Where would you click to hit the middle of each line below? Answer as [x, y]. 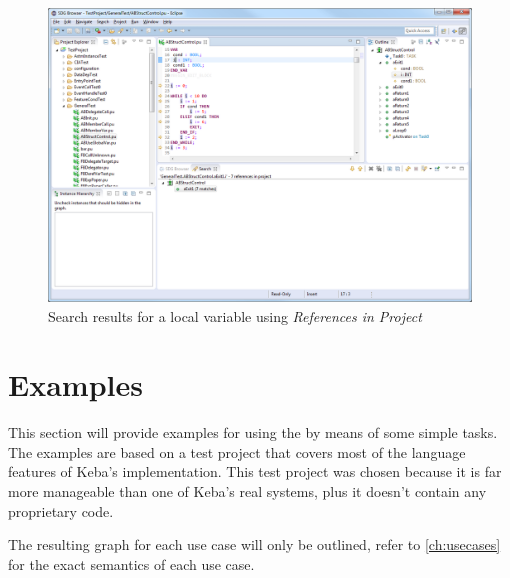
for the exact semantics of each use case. [131, 563]
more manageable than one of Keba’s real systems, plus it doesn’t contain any [247, 491]
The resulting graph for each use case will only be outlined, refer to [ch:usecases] [254, 544]
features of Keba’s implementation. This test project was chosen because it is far [255, 471]
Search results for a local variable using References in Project [235, 315]
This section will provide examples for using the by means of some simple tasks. [253, 432]
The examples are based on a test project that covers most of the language [237, 451]
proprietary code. [61, 510]
